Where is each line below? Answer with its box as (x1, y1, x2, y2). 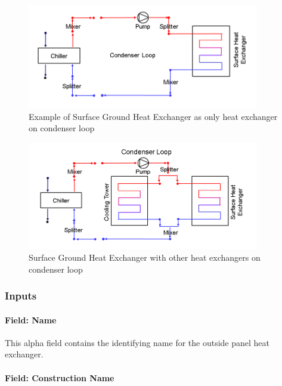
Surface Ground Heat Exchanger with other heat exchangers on (29, 251, 261, 264)
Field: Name (5, 313, 57, 326)
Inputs (5, 288, 37, 303)
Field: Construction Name (5, 371, 114, 384)
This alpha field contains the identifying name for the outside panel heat (5, 336, 270, 348)
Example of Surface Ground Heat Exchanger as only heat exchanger (29, 110, 278, 122)
